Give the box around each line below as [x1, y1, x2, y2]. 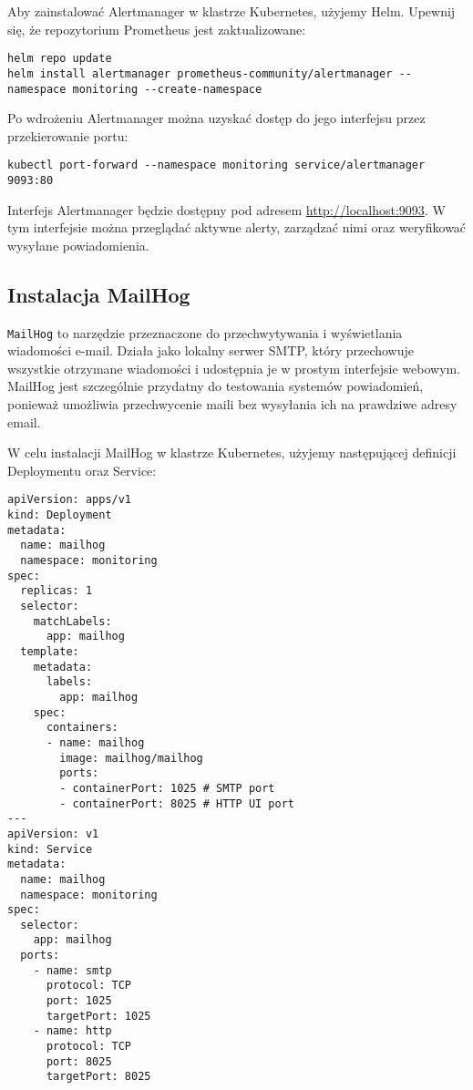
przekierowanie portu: [7, 126, 129, 145]
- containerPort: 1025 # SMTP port [59, 781, 275, 795]
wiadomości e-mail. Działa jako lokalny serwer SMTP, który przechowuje [7, 341, 414, 360]
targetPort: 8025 [46, 1070, 151, 1084]
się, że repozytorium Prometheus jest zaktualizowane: [7, 19, 306, 38]
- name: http [33, 1024, 112, 1038]
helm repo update [7, 52, 112, 66]
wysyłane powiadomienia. [7, 235, 149, 254]
